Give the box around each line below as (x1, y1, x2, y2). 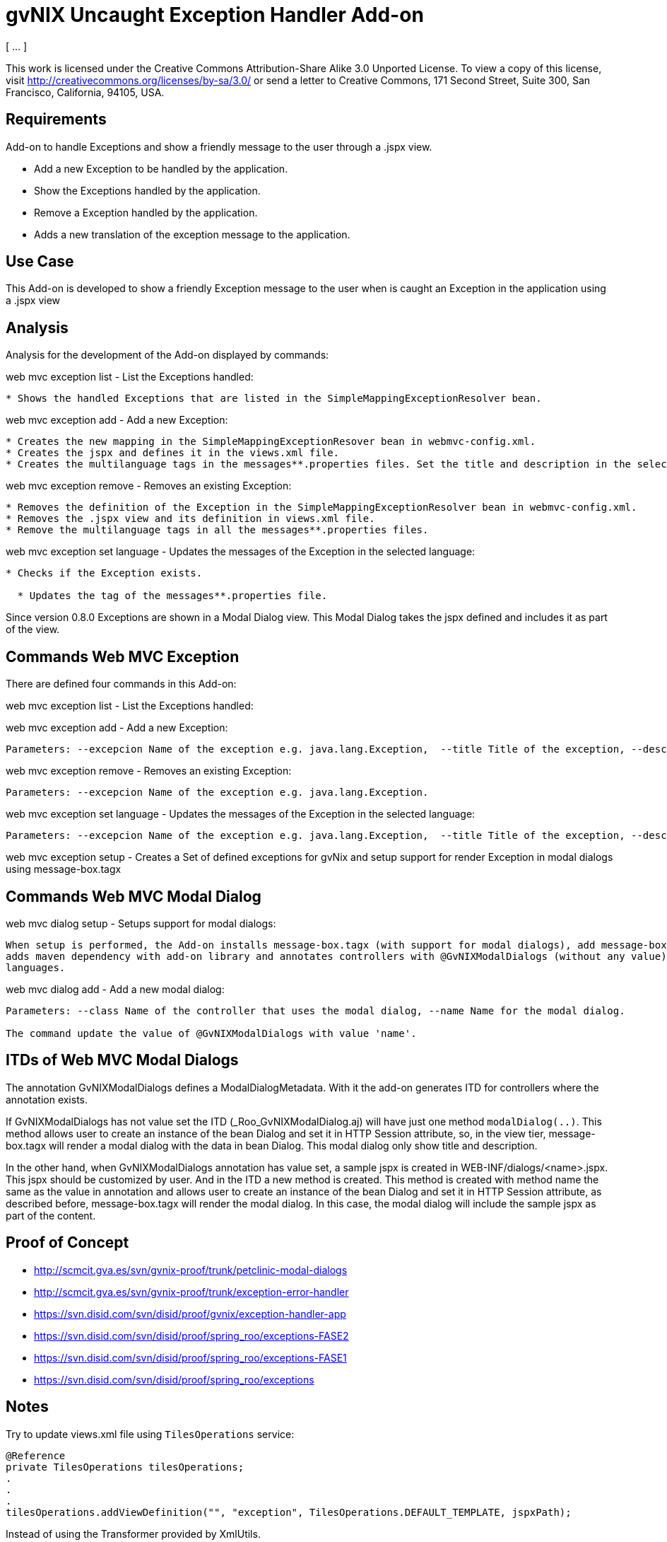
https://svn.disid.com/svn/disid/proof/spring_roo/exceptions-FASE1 (34, 1351, 347, 1364)
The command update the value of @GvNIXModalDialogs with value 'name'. (6, 1027, 417, 1039)
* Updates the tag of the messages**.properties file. (17, 590, 328, 602)
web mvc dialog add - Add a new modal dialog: (6, 982, 225, 995)
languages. (6, 961, 66, 973)
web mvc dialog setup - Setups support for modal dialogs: (6, 917, 276, 929)
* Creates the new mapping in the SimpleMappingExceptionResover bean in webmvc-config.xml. (6, 436, 536, 448)
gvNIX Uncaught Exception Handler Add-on (6, 3, 424, 27)
